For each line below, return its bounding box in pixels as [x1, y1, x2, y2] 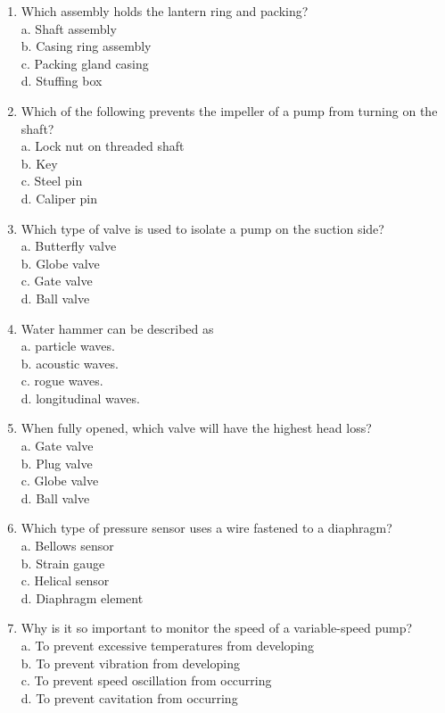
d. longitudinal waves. [21, 388, 140, 407]
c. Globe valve [21, 471, 99, 490]
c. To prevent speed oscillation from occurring [21, 671, 272, 690]
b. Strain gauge [21, 553, 105, 572]
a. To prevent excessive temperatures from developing [21, 636, 314, 654]
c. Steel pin [21, 171, 83, 190]
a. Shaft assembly [21, 19, 117, 37]
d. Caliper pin [21, 188, 98, 207]
